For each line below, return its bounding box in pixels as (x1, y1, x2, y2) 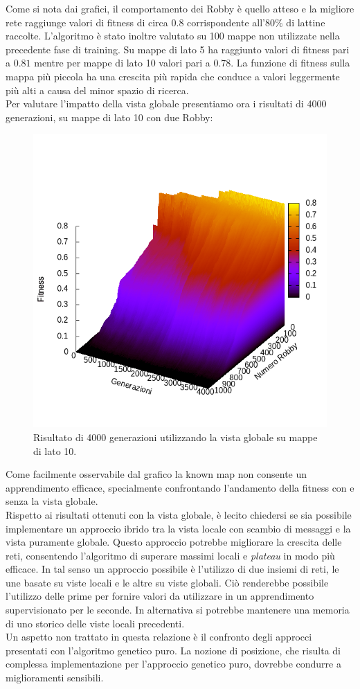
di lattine (286, 15, 325, 29)
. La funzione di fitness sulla (231, 55, 350, 70)
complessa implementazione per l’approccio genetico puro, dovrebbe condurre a (6, 656, 341, 671)
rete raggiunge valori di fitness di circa (6, 15, 168, 29)
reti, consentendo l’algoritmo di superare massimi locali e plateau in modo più (6, 548, 335, 562)
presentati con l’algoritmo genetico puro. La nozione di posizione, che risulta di (6, 643, 341, 657)
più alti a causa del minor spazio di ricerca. (6, 82, 189, 97)
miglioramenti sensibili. (6, 670, 104, 685)
